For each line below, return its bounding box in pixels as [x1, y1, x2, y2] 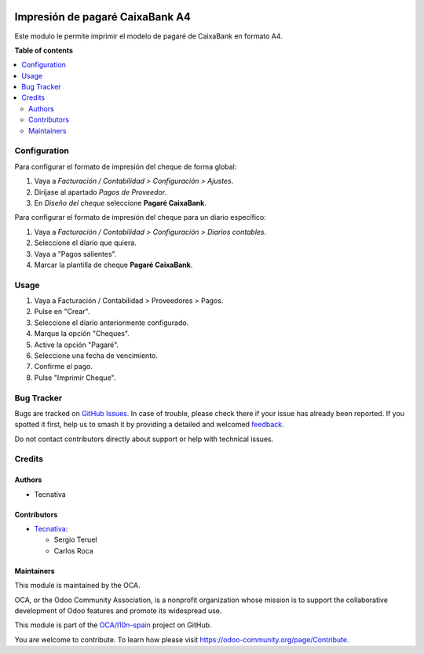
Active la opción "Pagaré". [34, 340, 119, 349]
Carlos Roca [53, 546, 93, 555]
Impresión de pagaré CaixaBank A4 [14, 10, 192, 24]
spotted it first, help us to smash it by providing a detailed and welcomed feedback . [14, 420, 284, 429]
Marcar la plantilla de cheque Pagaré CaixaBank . [34, 260, 193, 269]
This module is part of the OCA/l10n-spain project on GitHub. [14, 620, 212, 630]
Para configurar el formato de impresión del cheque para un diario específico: [14, 213, 267, 222]
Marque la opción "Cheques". [34, 329, 130, 338]
